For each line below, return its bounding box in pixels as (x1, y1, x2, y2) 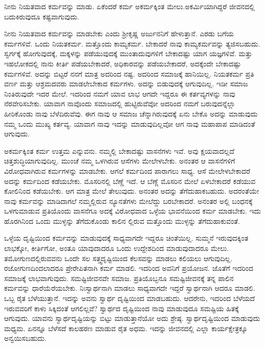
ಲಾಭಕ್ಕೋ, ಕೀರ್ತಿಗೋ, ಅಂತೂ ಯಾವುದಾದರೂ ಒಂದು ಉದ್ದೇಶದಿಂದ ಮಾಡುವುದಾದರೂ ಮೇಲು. (4, 243, 229, 253)
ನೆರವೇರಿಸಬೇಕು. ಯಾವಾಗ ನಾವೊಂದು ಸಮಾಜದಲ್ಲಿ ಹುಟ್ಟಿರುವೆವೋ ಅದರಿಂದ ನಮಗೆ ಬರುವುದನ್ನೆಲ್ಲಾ (4, 98, 235, 109)
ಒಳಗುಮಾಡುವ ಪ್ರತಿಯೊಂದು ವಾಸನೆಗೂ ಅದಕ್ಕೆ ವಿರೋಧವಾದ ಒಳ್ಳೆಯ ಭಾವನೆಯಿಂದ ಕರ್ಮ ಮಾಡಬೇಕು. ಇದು (4, 205, 261, 216)
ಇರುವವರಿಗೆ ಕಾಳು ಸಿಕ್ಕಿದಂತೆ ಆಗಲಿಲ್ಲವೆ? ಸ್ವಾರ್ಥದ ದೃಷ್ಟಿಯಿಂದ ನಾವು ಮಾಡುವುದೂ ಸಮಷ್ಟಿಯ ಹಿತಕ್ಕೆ (4, 303, 239, 313)
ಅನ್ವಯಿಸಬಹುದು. (4, 333, 47, 343)
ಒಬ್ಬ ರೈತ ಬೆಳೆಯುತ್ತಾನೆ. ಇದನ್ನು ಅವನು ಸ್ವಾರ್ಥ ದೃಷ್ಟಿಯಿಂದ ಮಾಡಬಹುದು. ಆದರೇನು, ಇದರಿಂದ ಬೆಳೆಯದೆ (4, 293, 255, 304)
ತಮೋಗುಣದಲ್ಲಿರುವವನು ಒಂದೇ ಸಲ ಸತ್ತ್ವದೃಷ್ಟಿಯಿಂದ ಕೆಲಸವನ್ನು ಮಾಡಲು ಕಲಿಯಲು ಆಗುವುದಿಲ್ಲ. (4, 252, 233, 263)
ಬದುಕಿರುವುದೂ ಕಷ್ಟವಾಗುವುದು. (4, 11, 80, 21)
